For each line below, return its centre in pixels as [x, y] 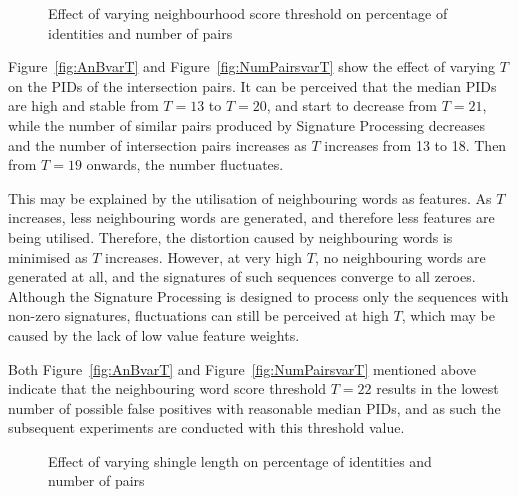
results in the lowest [437, 388]
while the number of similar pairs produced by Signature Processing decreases [246, 124]
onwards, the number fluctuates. [185, 164]
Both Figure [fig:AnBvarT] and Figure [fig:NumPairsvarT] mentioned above [242, 368]
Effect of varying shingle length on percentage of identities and [240, 460]
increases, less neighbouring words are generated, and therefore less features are [251, 217]
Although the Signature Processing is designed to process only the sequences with [258, 295]
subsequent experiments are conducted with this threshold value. [206, 427]
